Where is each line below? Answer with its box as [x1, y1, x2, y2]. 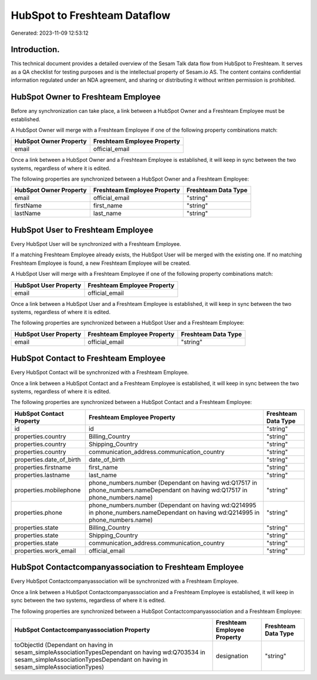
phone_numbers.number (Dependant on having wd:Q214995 [88, 501, 257, 509]
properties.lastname [14, 471, 70, 479]
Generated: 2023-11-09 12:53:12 [11, 29, 89, 36]
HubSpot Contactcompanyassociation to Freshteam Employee [11, 562, 244, 572]
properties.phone [14, 508, 63, 516]
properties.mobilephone [14, 486, 81, 494]
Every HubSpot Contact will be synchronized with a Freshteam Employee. [11, 369, 189, 376]
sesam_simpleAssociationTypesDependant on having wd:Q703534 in [14, 648, 205, 656]
